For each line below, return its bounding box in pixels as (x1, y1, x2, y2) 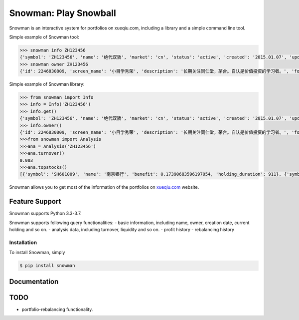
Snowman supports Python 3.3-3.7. (9, 210, 82, 217)
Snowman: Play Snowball (9, 7, 117, 18)
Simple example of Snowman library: (9, 81, 85, 87)
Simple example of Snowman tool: (9, 34, 79, 40)
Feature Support (9, 197, 61, 206)
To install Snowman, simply (9, 250, 65, 256)
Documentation (9, 277, 59, 286)
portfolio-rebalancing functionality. (21, 306, 93, 312)
